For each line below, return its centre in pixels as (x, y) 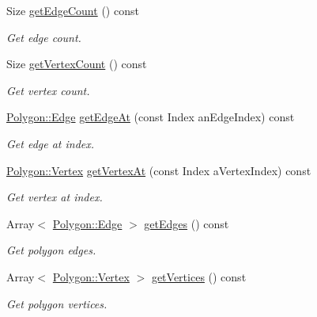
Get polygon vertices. (57, 303)
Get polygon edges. (51, 250)
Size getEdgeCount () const (73, 10)
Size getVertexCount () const (77, 64)
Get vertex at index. (55, 197)
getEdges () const (187, 223)
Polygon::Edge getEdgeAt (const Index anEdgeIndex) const (151, 117)
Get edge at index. (51, 143)
